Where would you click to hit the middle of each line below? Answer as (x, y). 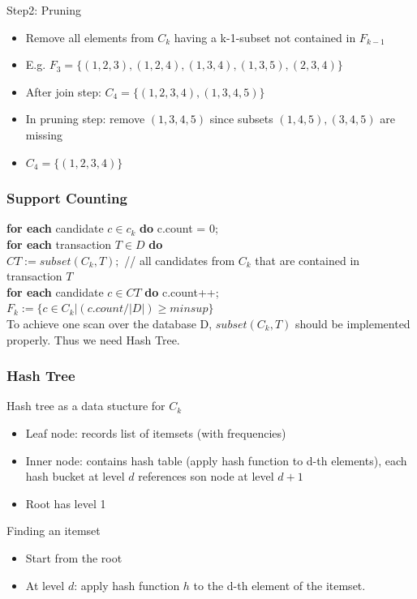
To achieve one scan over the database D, (110, 323)
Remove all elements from (90, 37)
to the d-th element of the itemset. (279, 585)
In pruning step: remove (85, 119)
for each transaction (59, 244)
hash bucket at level (75, 476)
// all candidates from (180, 260)
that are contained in (307, 260)
